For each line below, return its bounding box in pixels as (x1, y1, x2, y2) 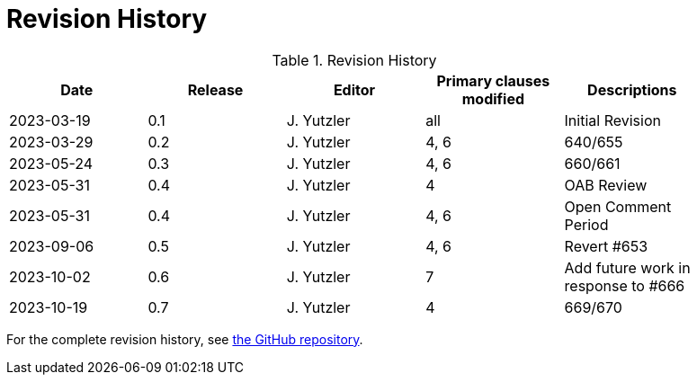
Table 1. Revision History (272, 50, 437, 69)
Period (564, 215, 609, 234)
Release (187, 80, 244, 99)
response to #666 (564, 276, 685, 295)
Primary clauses (436, 71, 550, 90)
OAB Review (564, 175, 648, 194)
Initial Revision (564, 111, 661, 129)
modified (461, 89, 525, 108)
